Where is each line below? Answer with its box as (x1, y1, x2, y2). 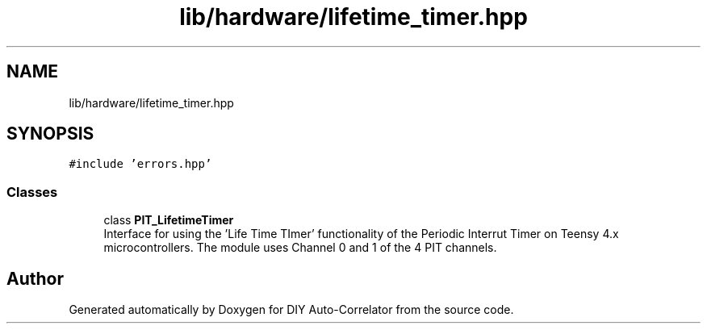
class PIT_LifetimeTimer (103, 213, 234, 228)
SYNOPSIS (6, 123, 94, 144)
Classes (6, 183, 58, 200)
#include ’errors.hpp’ (69, 157, 212, 171)
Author (6, 268, 64, 289)
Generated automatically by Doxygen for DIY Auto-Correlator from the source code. (69, 303, 514, 317)
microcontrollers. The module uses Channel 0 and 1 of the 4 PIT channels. (103, 240, 497, 255)
